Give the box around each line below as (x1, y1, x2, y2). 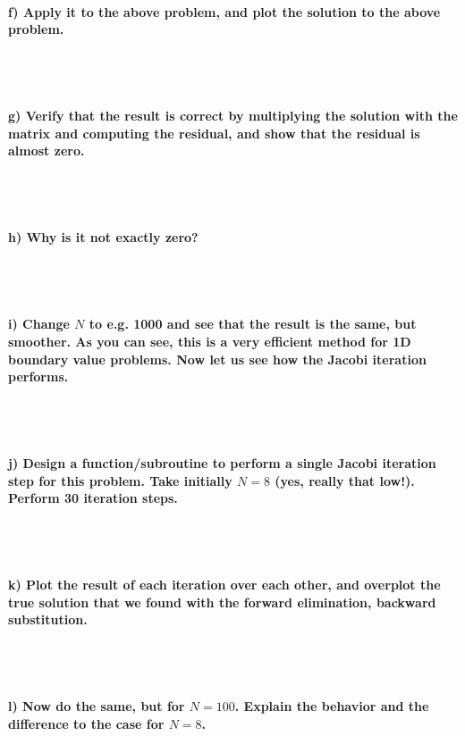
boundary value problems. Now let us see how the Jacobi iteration (8, 349, 427, 368)
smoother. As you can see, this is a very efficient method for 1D (8, 331, 411, 350)
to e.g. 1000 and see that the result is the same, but (89, 314, 417, 333)
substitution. (8, 610, 88, 629)
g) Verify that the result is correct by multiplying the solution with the (8, 106, 458, 125)
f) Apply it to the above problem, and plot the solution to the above (8, 2, 441, 21)
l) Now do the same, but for (8, 697, 185, 715)
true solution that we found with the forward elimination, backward (8, 592, 436, 611)
